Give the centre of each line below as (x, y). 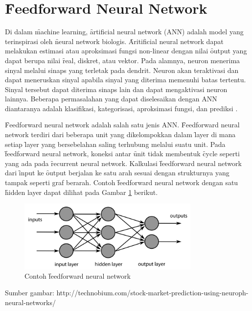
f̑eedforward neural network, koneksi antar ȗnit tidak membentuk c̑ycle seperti (122, 154)
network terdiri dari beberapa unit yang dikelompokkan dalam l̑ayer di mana (120, 134)
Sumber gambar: (30, 292)
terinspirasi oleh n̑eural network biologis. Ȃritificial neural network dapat (114, 41)
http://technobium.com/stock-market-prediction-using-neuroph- (152, 292)
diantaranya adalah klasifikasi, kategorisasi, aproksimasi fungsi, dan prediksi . (121, 108)
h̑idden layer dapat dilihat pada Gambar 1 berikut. (81, 192)
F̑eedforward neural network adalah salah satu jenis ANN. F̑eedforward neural (122, 125)
